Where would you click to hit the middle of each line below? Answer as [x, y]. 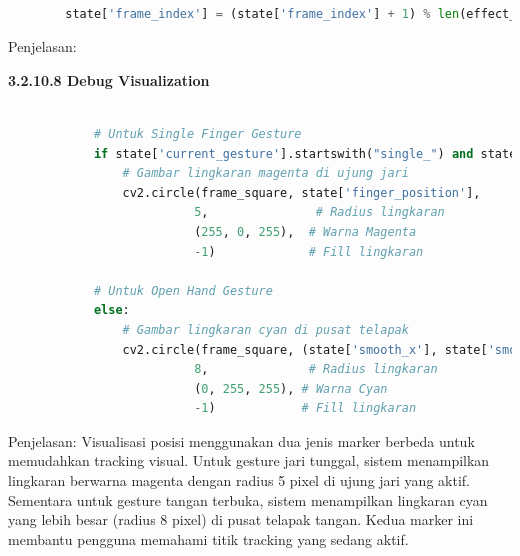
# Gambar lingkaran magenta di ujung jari [265, 173]
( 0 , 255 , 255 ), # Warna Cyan [291, 388]
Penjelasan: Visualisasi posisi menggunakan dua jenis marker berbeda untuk [241, 440]
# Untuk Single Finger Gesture [197, 133]
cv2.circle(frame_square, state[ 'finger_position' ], [301, 192]
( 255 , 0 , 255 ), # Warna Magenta [305, 231]
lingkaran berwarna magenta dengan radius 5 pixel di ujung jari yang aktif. [239, 480]
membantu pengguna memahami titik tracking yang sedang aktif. [208, 538]
